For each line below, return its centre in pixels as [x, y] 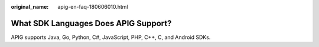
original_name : [30, 7]
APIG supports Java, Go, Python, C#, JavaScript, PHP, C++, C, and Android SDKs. [111, 37]
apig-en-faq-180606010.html [93, 7]
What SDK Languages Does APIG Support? [91, 23]
